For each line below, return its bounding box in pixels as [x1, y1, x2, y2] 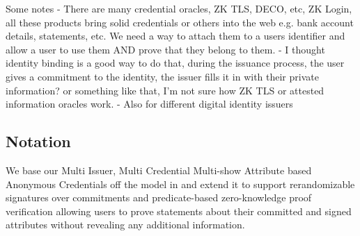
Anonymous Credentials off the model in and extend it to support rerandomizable [6, 176, 355, 191]
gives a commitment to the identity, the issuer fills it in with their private [6, 69, 319, 83]
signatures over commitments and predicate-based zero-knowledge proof [6, 190, 312, 205]
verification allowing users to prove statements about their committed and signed [6, 203, 352, 218]
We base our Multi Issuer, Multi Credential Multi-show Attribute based [6, 162, 312, 177]
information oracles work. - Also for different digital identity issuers [6, 96, 293, 111]
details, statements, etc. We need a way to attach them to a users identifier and [6, 28, 345, 43]
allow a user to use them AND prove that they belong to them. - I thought [6, 42, 325, 56]
